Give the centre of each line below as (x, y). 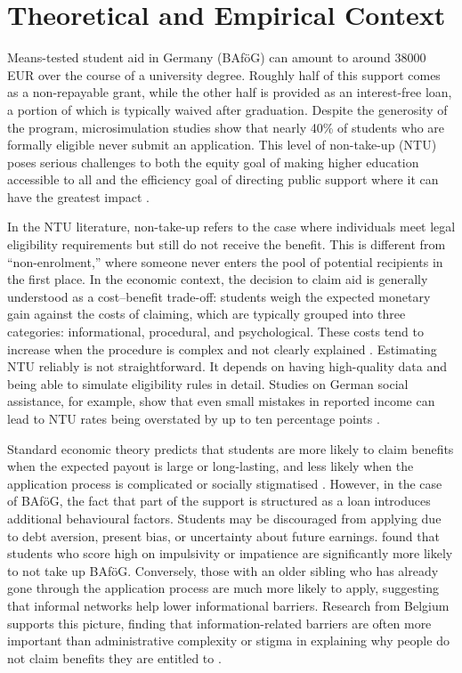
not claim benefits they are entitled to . (114, 657)
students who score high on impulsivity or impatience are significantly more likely (230, 553)
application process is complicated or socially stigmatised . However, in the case (225, 483)
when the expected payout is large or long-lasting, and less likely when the (211, 466)
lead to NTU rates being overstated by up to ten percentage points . (194, 418)
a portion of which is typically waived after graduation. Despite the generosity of (227, 109)
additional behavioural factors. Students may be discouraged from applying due (224, 518)
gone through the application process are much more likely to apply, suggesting (223, 588)
